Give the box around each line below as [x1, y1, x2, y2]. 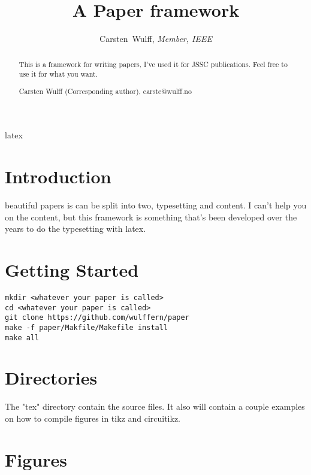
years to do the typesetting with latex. [5, 222, 146, 235]
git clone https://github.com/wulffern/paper [5, 313, 189, 322]
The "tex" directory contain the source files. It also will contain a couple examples [5, 400, 305, 413]
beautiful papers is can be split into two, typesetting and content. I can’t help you [5, 199, 307, 211]
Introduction [5, 164, 111, 189]
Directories [5, 365, 98, 390]
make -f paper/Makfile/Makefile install [5, 323, 168, 332]
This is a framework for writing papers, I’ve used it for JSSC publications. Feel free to [19, 59, 288, 69]
